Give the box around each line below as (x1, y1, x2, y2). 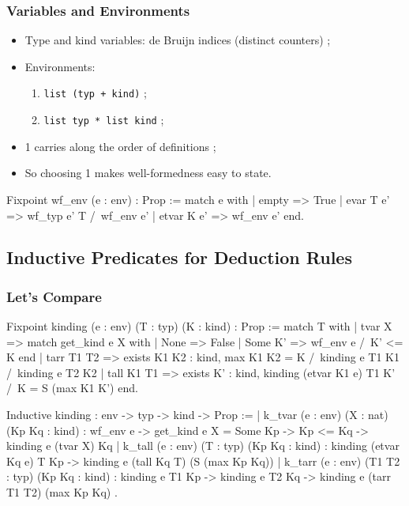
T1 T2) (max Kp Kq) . (6, 484, 118, 500)
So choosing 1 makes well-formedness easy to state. (24, 164, 272, 181)
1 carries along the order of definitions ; (24, 138, 216, 154)
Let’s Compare (6, 286, 102, 306)
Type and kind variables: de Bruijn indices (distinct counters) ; (24, 32, 331, 48)
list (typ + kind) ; (43, 85, 147, 101)
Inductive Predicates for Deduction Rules (6, 245, 352, 270)
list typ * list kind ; (43, 111, 164, 128)
